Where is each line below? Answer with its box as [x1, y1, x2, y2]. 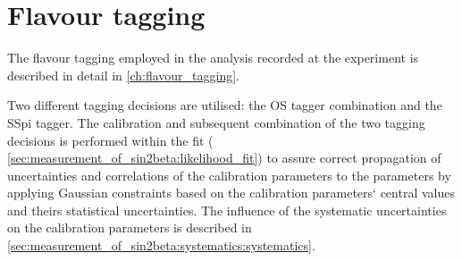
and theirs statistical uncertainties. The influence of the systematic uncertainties [7, 200, 447, 219]
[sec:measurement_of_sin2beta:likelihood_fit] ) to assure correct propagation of [7, 148, 441, 167]
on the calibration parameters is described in [7, 218, 252, 237]
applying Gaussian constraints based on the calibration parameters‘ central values [7, 183, 455, 202]
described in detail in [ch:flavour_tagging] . [7, 65, 240, 84]
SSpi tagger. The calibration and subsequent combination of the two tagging [7, 113, 425, 131]
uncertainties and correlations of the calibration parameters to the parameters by [7, 165, 451, 184]
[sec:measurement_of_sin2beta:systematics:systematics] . [7, 236, 315, 255]
